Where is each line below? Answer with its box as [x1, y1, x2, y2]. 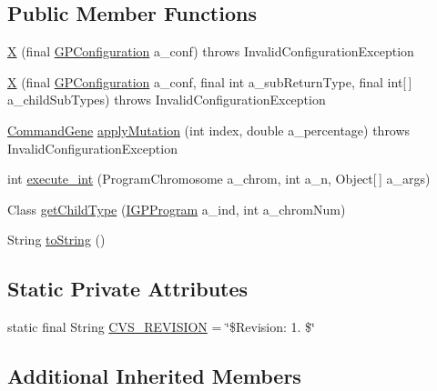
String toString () [7, 230, 106, 249]
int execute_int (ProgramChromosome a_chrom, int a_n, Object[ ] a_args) [7, 169, 431, 188]
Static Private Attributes [7, 275, 249, 303]
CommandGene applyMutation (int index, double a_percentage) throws [7, 120, 411, 139]
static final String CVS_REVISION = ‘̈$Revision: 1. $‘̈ [7, 317, 315, 336]
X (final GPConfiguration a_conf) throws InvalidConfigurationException [7, 42, 414, 61]
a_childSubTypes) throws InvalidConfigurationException [7, 90, 326, 109]
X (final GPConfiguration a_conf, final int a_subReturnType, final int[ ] [7, 72, 412, 91]
